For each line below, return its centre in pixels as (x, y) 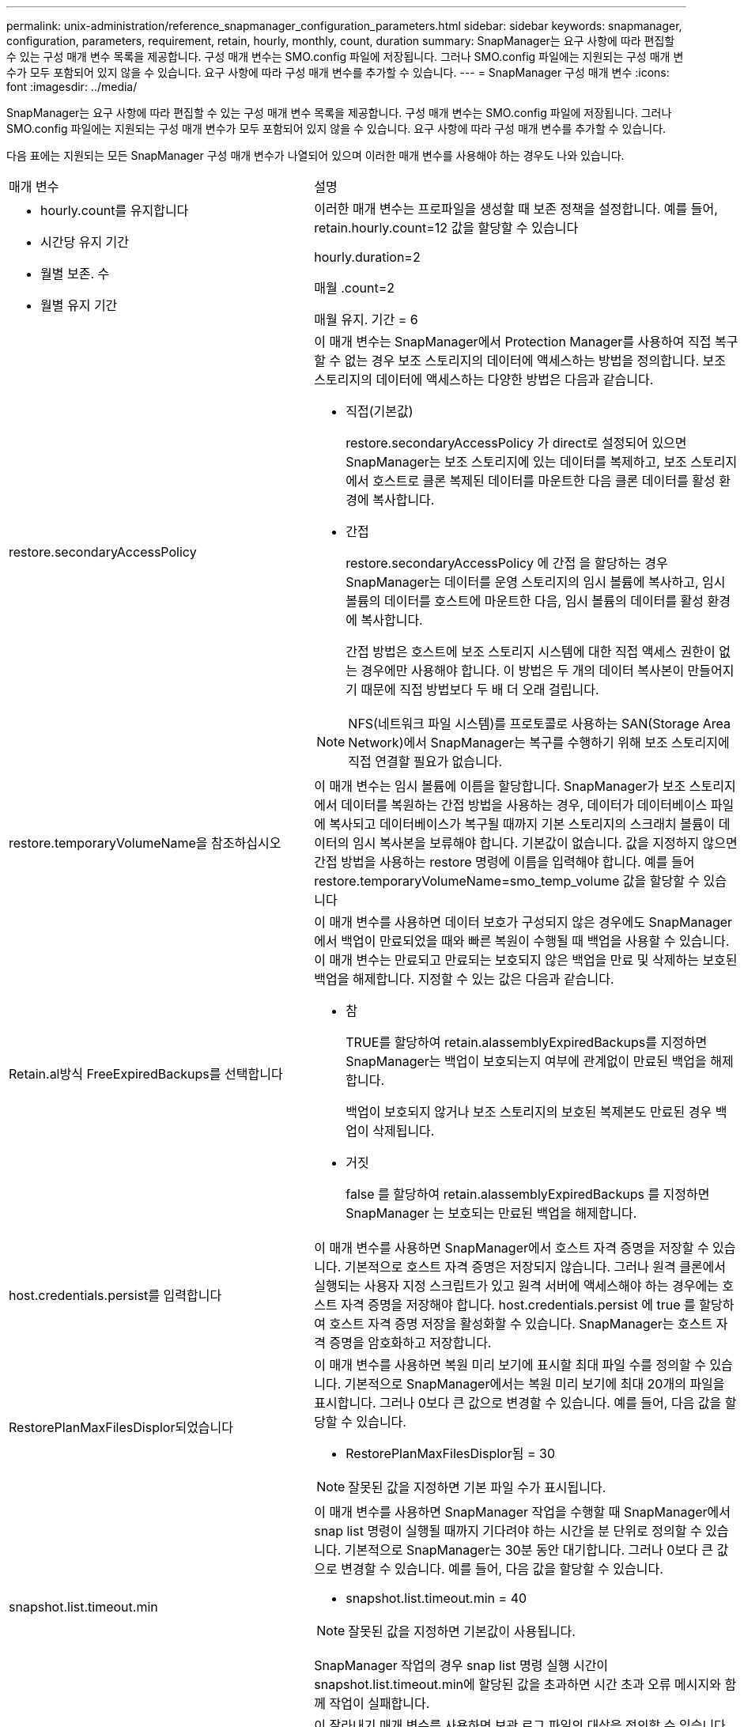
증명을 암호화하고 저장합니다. (410, 1343)
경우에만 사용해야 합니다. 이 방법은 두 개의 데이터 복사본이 (523, 671)
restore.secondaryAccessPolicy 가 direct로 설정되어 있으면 (516, 443)
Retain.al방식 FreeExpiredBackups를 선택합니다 (146, 1074)
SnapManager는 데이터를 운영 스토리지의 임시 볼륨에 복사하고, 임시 (536, 582)
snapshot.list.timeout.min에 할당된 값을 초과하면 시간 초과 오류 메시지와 (517, 1684)
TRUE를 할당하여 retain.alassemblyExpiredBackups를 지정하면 (527, 1042)
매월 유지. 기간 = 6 (366, 319)
